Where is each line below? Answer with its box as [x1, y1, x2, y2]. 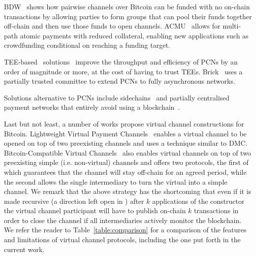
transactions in [193, 205, 239, 216]
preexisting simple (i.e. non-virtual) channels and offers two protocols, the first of [4, 157, 249, 167]
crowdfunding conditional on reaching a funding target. [4, 40, 170, 50]
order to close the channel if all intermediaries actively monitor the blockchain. [4, 215, 242, 225]
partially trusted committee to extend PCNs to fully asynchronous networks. [4, 76, 235, 86]
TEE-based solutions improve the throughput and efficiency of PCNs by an [4, 56, 238, 66]
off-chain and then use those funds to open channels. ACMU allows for [4, 21, 221, 31]
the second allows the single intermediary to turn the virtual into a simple [4, 176, 227, 187]
